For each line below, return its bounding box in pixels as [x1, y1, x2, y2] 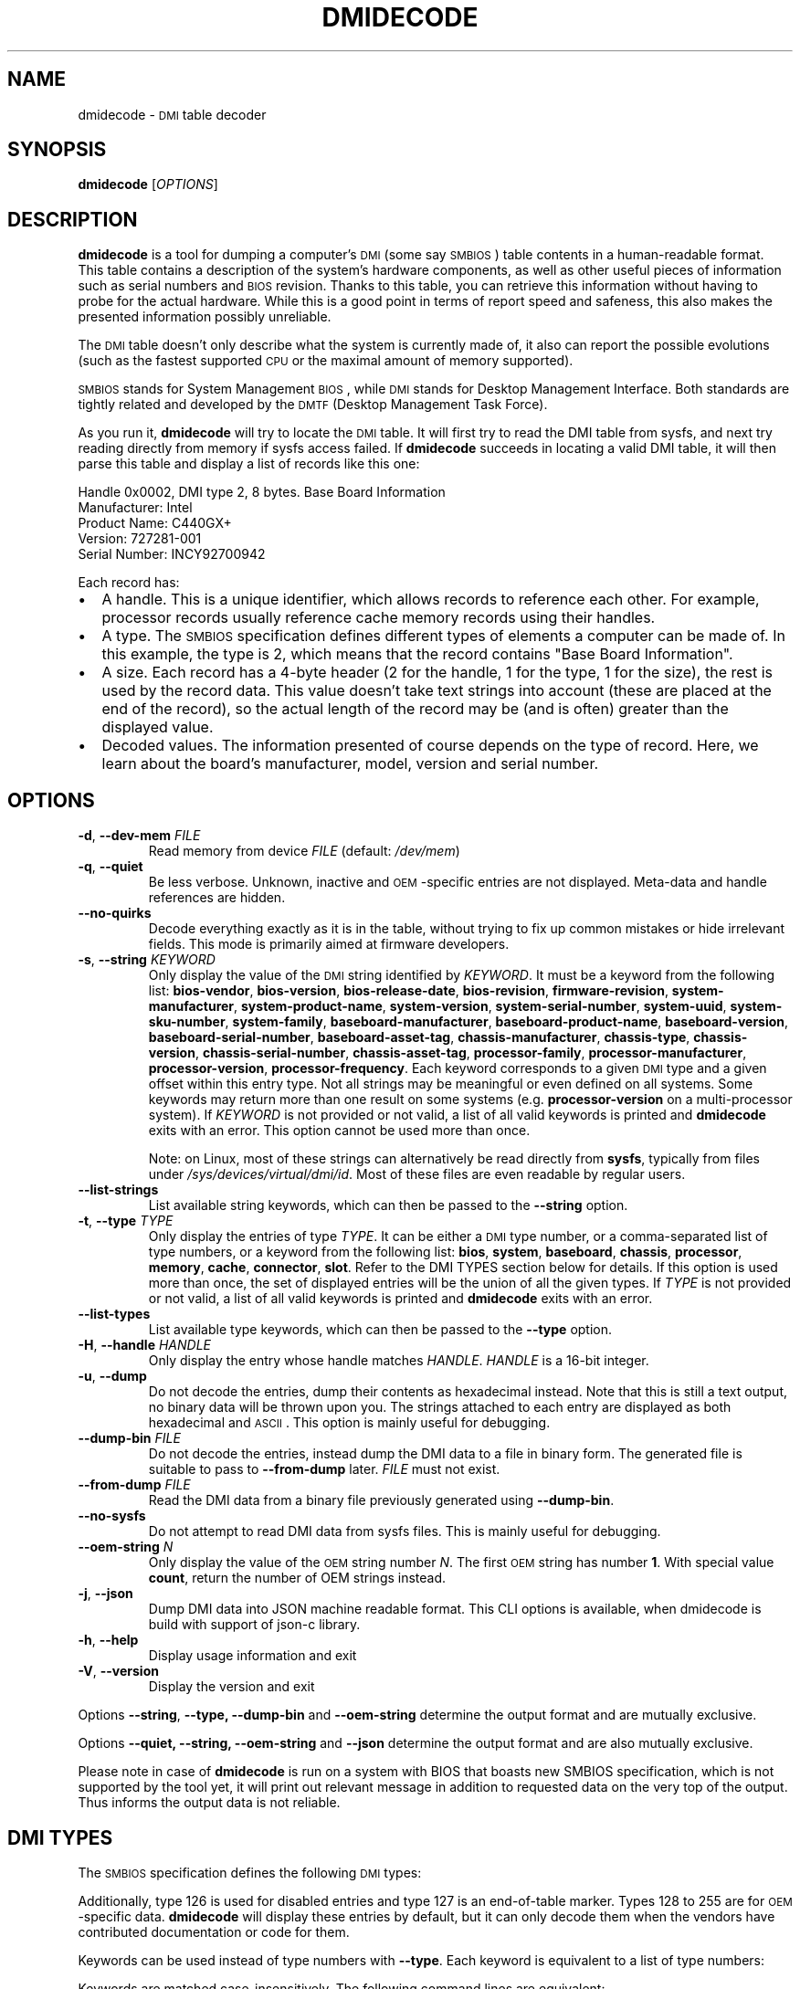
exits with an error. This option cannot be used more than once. [148, 1122, 531, 1139]
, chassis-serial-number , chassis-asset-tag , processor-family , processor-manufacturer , [195, 1045, 747, 1061]
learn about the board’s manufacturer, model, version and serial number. [101, 754, 599, 773]
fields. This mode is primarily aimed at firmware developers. [148, 936, 510, 952]
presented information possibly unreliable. [78, 309, 332, 325]
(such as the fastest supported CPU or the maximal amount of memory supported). [78, 353, 574, 369]
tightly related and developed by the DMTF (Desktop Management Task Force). [78, 396, 548, 413]
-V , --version [78, 1663, 159, 1679]
